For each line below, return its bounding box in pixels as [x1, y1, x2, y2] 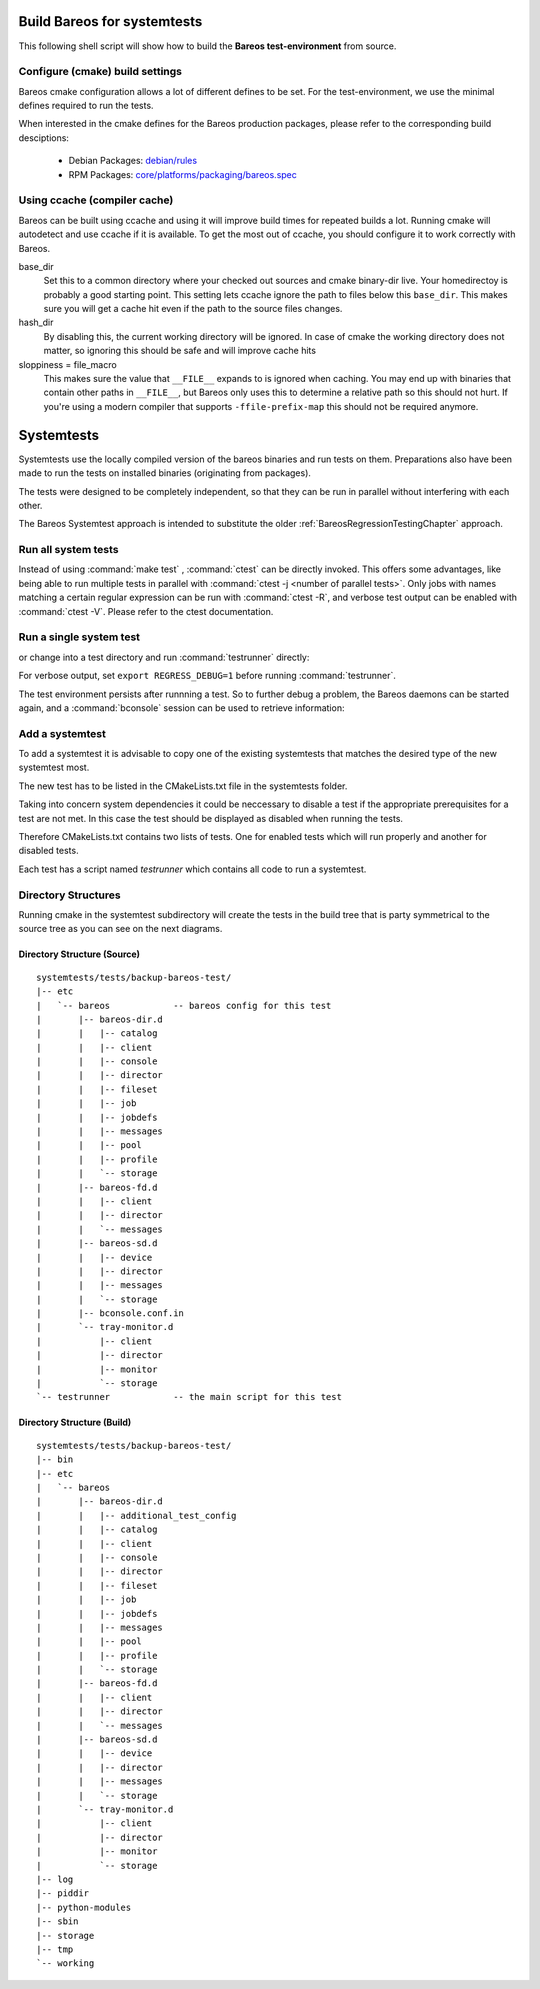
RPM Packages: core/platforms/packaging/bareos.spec [68, 168, 297, 180]
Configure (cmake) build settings [18, 65, 183, 79]
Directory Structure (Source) [18, 948, 140, 960]
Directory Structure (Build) [18, 1416, 132, 1429]
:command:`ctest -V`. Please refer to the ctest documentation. [18, 605, 274, 617]
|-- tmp [36, 1943, 74, 1955]
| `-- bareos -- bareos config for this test [36, 1000, 332, 1011]
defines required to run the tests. [18, 100, 154, 112]
